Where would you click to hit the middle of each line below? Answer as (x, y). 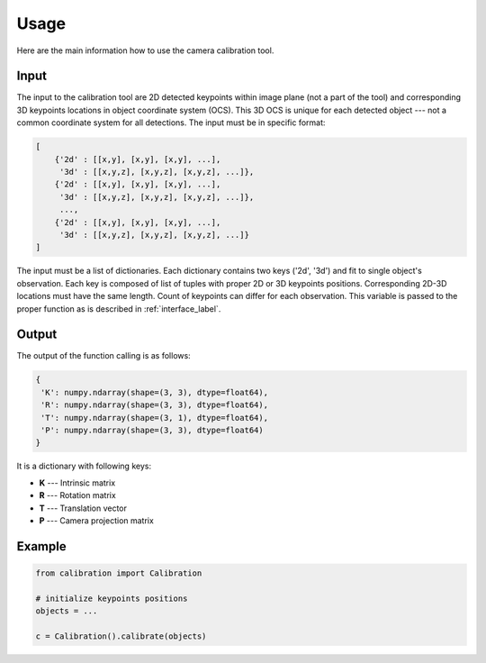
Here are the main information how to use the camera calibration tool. (145, 50)
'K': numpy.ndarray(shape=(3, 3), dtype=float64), (155, 392)
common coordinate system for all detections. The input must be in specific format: (171, 123)
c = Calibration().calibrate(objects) (121, 636)
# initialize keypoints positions (112, 598)
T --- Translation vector (83, 508)
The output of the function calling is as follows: (103, 356)
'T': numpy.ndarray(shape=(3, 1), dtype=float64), (155, 418)
